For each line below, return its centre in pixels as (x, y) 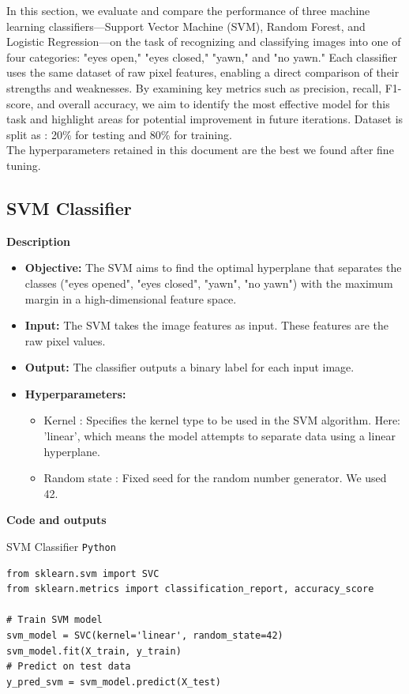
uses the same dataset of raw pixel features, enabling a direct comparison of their (203, 72)
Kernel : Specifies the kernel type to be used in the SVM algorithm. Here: (222, 420)
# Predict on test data (69, 667)
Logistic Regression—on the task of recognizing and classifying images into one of (204, 41)
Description (39, 241)
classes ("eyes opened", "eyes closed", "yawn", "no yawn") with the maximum (209, 283)
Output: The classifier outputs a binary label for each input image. (189, 367)
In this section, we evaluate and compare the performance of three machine (188, 10)
